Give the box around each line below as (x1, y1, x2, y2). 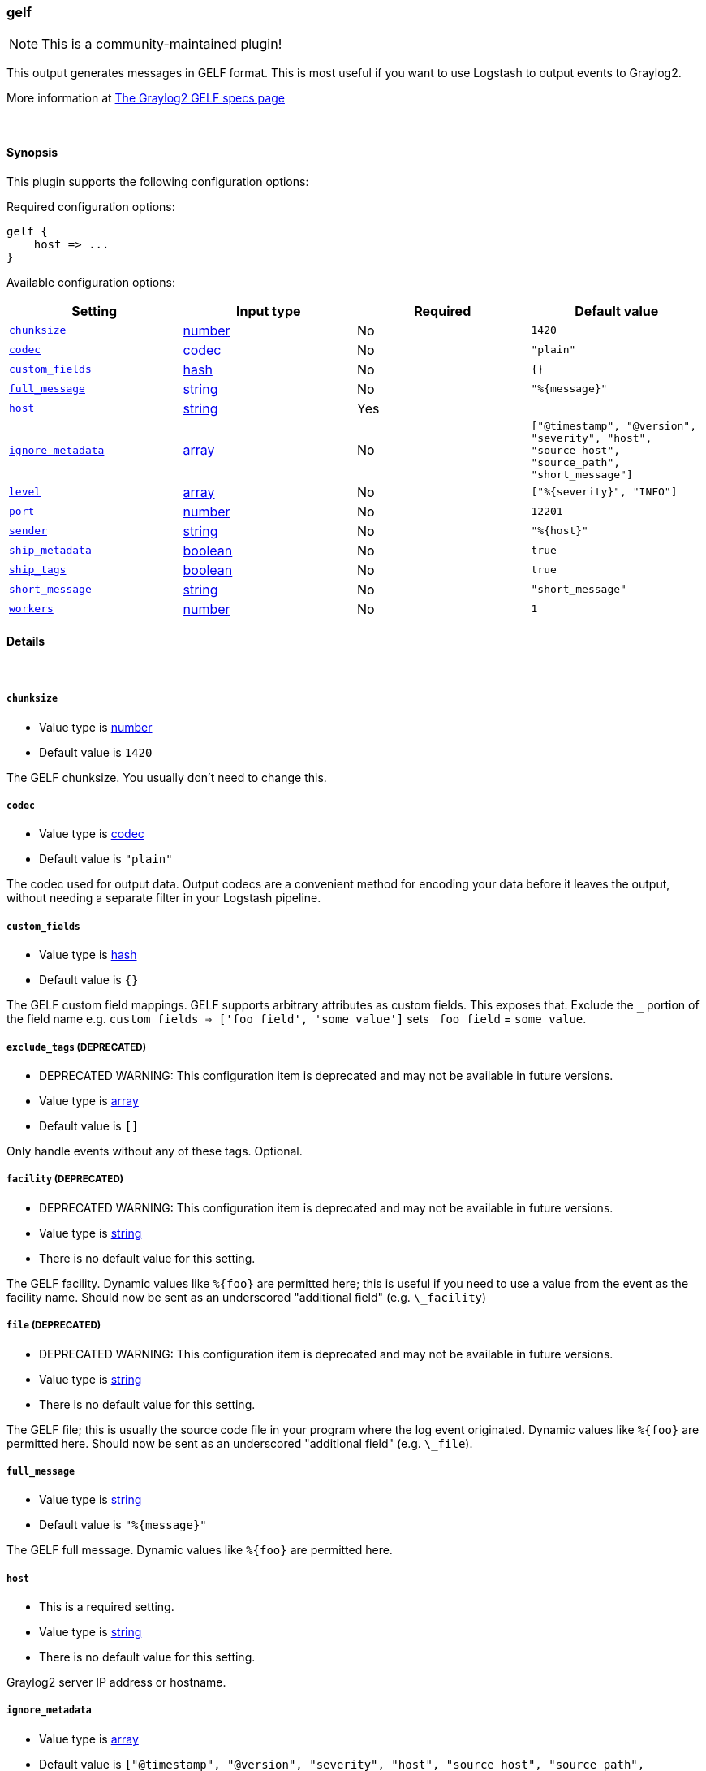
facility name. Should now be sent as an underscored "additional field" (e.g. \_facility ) (6, 1289, 487, 1304)
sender (9, 525, 47, 538)
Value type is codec (39, 827, 144, 841)
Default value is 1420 (39, 745, 153, 759)
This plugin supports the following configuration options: (6, 174, 309, 188)
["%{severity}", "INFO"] (531, 486, 678, 499)
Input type (235, 302, 301, 319)
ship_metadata (9, 544, 92, 557)
